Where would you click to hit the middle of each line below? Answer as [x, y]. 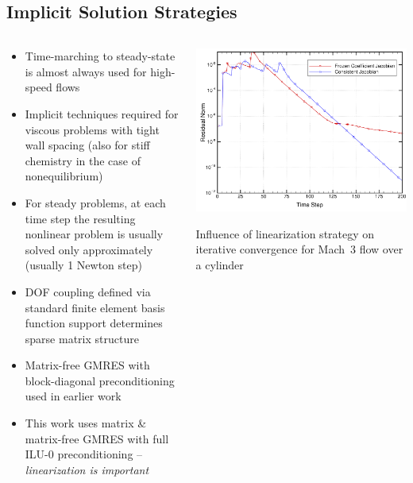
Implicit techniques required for [102, 113]
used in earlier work [73, 396]
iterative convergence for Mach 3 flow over [299, 249]
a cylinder [220, 265]
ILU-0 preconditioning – [84, 454]
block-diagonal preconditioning [100, 380]
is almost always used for [86, 71]
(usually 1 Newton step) [83, 265]
